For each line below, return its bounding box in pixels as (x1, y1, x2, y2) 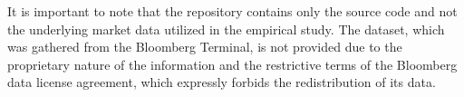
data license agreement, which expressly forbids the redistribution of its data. (7, 73, 436, 92)
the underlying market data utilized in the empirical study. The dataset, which (7, 19, 445, 38)
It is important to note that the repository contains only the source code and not (7, 2, 458, 20)
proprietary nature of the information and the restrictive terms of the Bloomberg (7, 54, 458, 73)
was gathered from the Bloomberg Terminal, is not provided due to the (7, 37, 402, 56)
